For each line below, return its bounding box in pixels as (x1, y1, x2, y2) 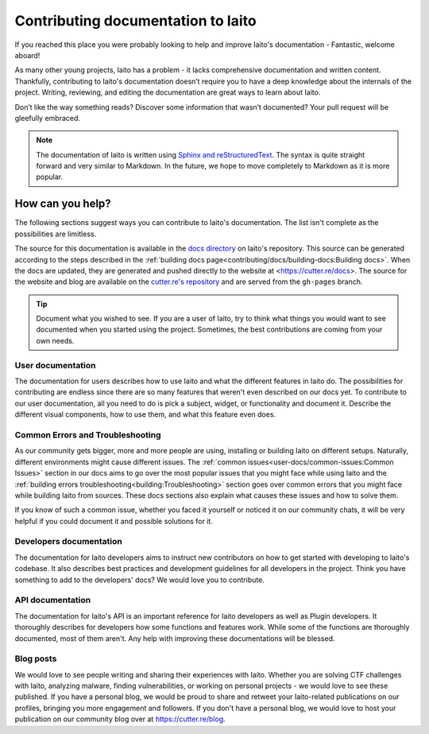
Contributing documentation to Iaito (14, 12, 257, 29)
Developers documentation (14, 536, 122, 547)
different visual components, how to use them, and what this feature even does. (14, 410, 276, 419)
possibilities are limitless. (14, 229, 97, 239)
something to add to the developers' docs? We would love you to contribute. (14, 575, 265, 584)
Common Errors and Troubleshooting (14, 429, 161, 441)
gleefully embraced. (14, 113, 81, 122)
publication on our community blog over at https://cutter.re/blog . (14, 714, 226, 724)
